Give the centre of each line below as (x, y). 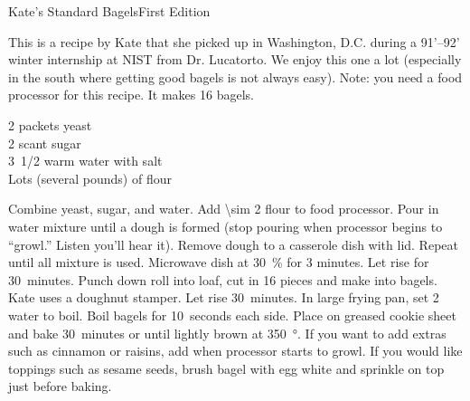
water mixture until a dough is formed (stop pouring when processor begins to (226, 226)
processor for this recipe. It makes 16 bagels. (131, 95)
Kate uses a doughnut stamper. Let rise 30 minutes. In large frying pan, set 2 (224, 297)
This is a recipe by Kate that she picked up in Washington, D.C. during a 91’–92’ (234, 41)
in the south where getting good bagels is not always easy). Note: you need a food (235, 76)
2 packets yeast (50, 124)
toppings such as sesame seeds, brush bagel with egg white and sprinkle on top (226, 368)
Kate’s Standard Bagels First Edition (109, 11)
